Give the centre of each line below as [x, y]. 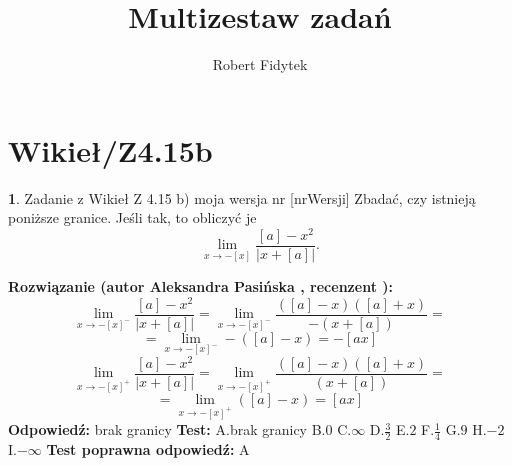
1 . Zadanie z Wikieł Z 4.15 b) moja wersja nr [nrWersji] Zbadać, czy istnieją [242, 197]
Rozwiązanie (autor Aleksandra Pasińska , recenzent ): [200, 285]
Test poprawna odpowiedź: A [148, 448]
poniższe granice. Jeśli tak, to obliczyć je [132, 217]
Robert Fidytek [260, 64]
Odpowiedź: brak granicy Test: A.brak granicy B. [167, 429]
